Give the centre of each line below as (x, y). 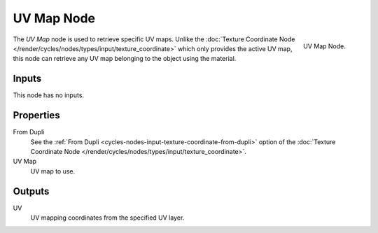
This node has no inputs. (48, 95)
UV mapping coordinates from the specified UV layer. (107, 218)
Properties (36, 115)
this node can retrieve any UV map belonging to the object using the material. (125, 59)
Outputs (31, 191)
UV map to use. (53, 171)
